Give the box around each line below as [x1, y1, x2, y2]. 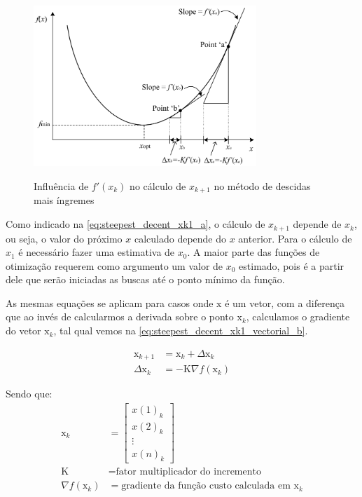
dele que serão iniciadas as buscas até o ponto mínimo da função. [6, 272, 285, 287]
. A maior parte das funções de [187, 245, 320, 259]
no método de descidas [214, 179, 311, 193]
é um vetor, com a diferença [225, 295, 344, 310]
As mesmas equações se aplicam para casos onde [6, 295, 214, 310]
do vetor [6, 323, 41, 338]
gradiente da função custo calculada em [121, 481, 291, 491]
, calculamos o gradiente [246, 309, 350, 324]
